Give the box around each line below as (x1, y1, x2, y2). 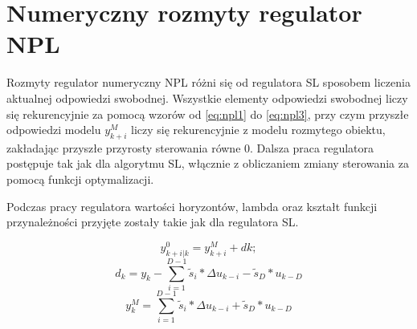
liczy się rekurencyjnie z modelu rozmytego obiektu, (131, 121, 386, 138)
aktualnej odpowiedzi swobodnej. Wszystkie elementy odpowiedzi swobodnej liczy (6, 89, 408, 106)
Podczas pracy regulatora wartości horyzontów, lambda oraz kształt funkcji (6, 197, 378, 214)
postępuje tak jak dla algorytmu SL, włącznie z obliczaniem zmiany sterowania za (6, 155, 409, 172)
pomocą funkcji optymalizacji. (6, 171, 154, 188)
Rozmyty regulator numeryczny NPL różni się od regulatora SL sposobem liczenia (6, 74, 411, 91)
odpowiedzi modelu (6, 121, 101, 138)
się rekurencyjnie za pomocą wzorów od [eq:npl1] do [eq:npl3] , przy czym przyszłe (6, 105, 409, 122)
